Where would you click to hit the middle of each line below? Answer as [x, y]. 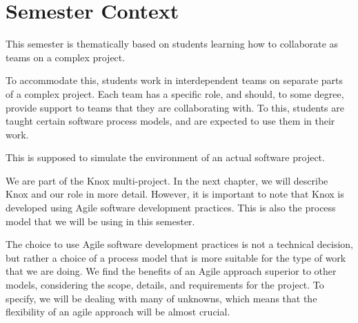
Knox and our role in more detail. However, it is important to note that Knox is [175, 194]
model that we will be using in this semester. [100, 221]
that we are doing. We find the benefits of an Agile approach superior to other [171, 271]
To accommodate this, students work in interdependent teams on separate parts [175, 80]
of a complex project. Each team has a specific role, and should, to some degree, [175, 93]
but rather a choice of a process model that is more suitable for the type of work [176, 257]
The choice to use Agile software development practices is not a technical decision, [179, 244]
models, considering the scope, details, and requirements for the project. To [165, 285]
